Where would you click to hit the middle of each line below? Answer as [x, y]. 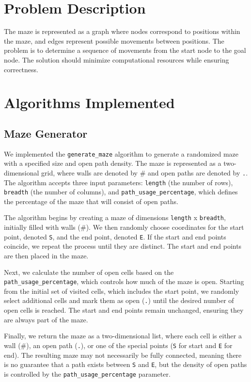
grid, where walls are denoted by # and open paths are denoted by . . [145, 172]
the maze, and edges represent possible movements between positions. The [114, 40]
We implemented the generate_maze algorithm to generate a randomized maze [121, 153]
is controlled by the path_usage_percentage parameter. [87, 374]
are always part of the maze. [46, 319]
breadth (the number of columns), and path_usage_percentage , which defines [121, 192]
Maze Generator [46, 133]
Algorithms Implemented [89, 103]
